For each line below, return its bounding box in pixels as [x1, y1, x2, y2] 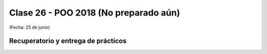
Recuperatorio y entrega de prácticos [9, 37, 127, 45]
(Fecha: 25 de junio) [9, 24, 50, 30]
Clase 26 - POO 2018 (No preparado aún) [9, 7, 180, 18]
